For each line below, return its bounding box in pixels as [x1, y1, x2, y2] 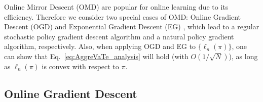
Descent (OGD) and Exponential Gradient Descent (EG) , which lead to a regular [4, 21, 259, 32]
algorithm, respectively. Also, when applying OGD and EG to [4, 41, 196, 52]
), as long [229, 50, 258, 61]
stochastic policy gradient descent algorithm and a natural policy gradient [4, 31, 234, 41]
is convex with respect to [42, 61, 119, 71]
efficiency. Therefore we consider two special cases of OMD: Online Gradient [4, 11, 241, 22]
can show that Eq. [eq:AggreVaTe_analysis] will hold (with [4, 50, 189, 61]
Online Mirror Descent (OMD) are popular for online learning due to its [4, 2, 229, 12]
